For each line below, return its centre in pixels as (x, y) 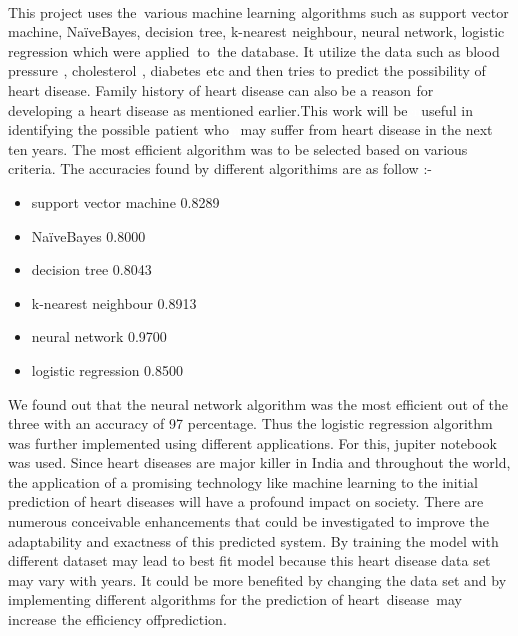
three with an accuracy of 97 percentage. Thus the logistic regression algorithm (250, 423)
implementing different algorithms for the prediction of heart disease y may (235, 599)
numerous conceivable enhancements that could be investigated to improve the (248, 521)
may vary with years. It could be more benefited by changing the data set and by (257, 579)
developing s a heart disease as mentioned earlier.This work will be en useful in (240, 109)
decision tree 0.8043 (91, 269)
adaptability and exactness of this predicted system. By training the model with (253, 540)
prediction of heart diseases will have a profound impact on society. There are (246, 501)
